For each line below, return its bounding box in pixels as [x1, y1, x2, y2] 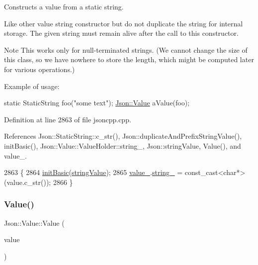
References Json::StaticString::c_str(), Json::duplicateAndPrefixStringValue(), [4, 131, 242, 141]
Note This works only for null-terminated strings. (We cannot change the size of [4, 44, 248, 55]
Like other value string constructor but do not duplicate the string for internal [4, 18, 243, 28]
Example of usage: [4, 81, 60, 91]
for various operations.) [4, 64, 75, 74]
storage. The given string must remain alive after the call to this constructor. [4, 28, 239, 38]
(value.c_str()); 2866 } [4, 177, 73, 187]
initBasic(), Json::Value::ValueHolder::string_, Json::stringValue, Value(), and [4, 140, 241, 151]
